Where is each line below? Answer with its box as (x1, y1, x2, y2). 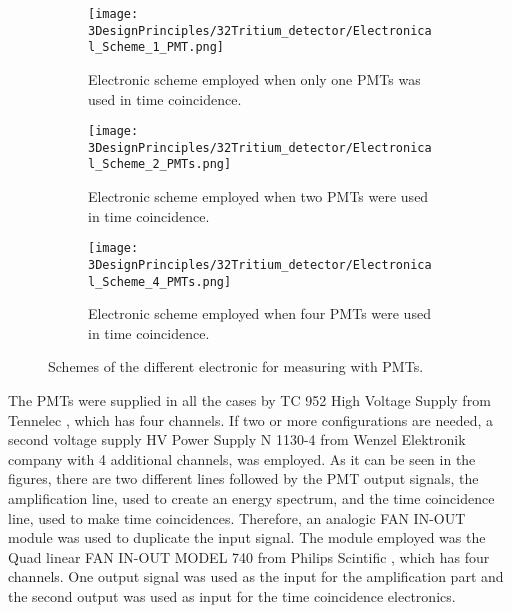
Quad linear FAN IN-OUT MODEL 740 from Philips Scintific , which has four (8, 546, 490, 567)
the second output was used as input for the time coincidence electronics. (8, 586, 456, 606)
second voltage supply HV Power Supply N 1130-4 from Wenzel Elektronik (8, 429, 466, 450)
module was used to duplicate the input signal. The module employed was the (8, 527, 486, 548)
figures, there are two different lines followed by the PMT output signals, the (8, 468, 479, 489)
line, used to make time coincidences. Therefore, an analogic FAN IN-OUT (8, 507, 466, 528)
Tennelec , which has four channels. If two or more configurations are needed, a (8, 409, 493, 430)
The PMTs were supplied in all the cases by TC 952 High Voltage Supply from (8, 390, 491, 411)
